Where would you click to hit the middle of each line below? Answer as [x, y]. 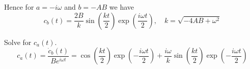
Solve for [18, 42]
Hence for [19, 7]
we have [122, 7]
